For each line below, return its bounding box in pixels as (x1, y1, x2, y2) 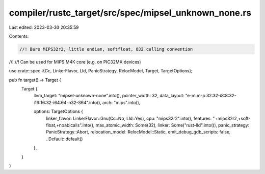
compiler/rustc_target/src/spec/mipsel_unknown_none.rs (9, 7, 251, 18)
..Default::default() (46, 136, 83, 142)
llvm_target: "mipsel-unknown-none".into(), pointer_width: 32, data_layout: (33, 93, 185, 99)
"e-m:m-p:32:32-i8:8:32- (185, 93, 237, 99)
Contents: (9, 33, 29, 39)
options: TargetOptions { (33, 109, 83, 114)
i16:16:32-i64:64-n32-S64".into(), (33, 99, 102, 105)
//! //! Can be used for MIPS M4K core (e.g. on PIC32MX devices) (9, 59, 141, 65)
